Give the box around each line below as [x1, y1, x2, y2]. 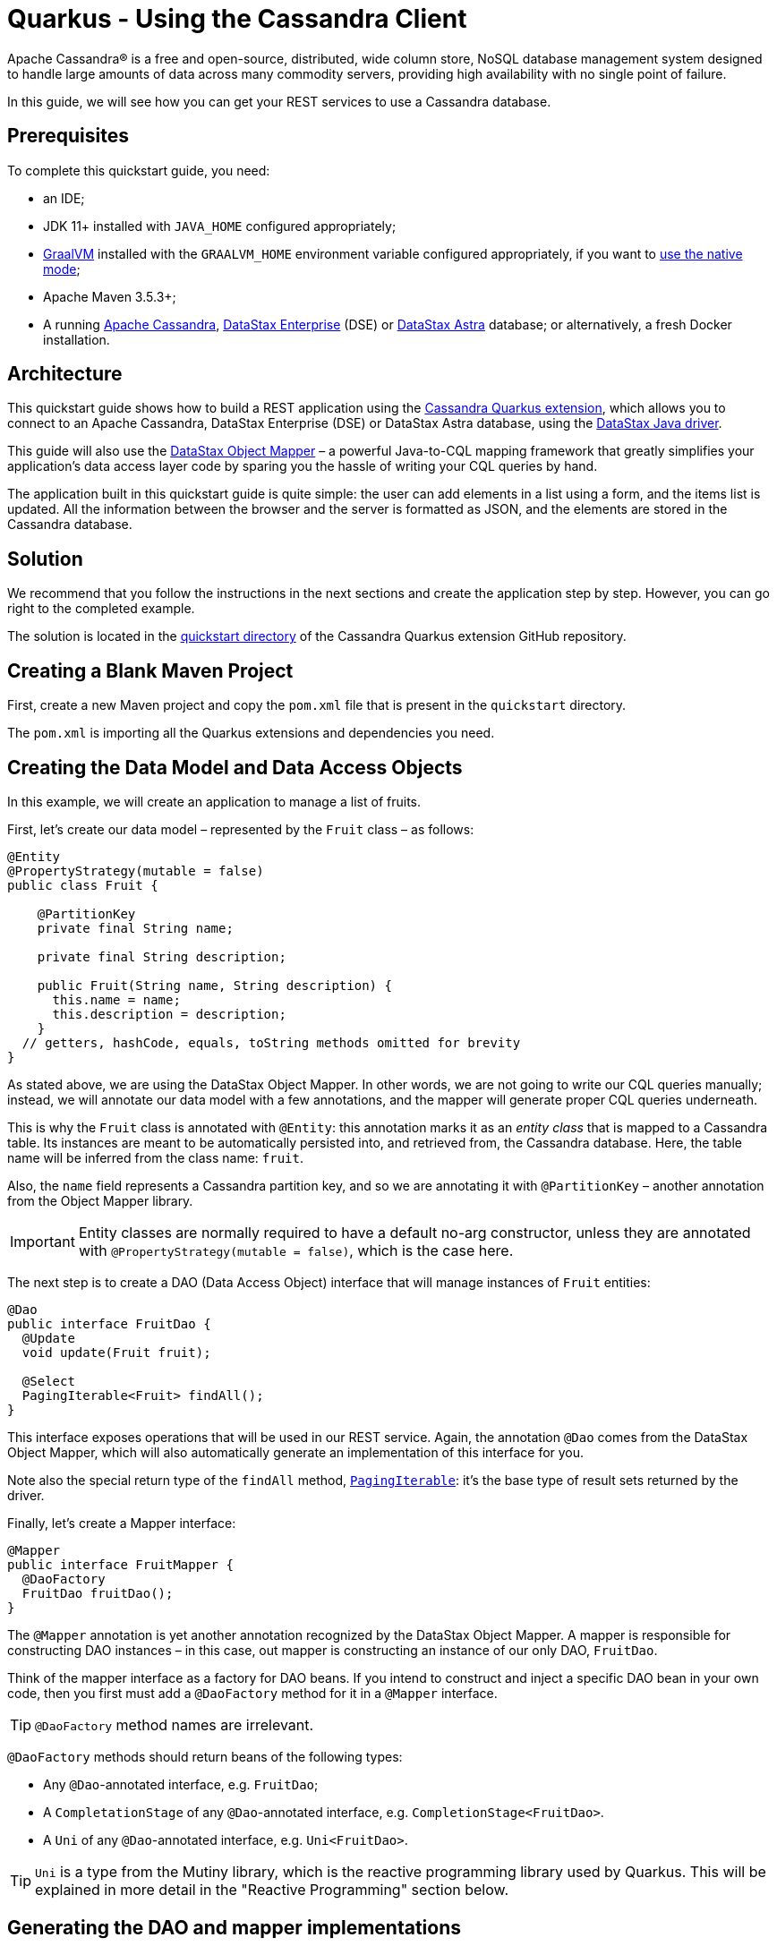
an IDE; [43, 190, 85, 206]
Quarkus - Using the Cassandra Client [7, 4, 467, 34]
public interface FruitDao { [7, 1316, 211, 1331]
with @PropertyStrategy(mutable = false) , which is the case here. [78, 1241, 514, 1259]
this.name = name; [52, 992, 181, 1007]
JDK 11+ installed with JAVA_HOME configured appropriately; [43, 218, 397, 234]
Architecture [7, 363, 123, 386]
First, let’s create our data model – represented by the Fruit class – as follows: [7, 821, 474, 837]
